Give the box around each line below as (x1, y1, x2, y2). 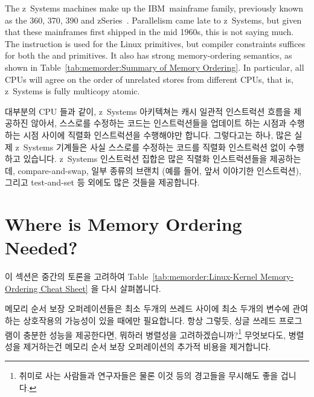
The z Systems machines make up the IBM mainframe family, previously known (5, 2, 304, 14)
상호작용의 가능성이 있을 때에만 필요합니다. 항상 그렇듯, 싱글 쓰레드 (23, 314, 277, 326)
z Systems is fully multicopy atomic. (5, 85, 140, 97)
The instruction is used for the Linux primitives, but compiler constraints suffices (5, 37, 306, 50)
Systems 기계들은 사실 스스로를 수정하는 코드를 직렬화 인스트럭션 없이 (23, 140, 286, 153)
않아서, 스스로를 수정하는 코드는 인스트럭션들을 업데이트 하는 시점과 (31, 117, 287, 129)
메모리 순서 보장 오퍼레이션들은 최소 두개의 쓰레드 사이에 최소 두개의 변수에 (5, 302, 290, 315)
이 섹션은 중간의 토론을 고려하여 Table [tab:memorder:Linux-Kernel (5, 270, 258, 283)
